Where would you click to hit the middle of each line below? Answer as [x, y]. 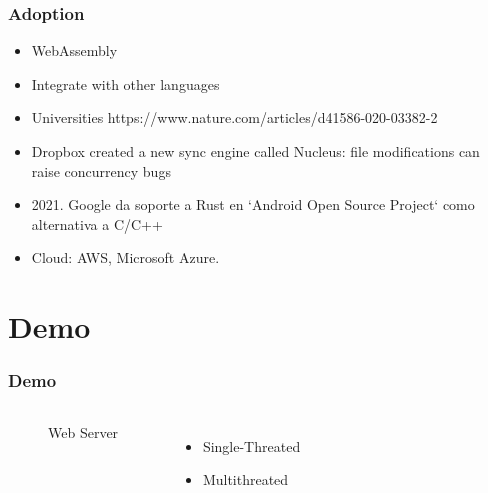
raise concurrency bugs [101, 170]
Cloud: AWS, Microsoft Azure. [125, 257]
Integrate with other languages [125, 83]
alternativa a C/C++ [97, 223]
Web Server [83, 431]
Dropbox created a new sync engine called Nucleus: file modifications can [255, 151]
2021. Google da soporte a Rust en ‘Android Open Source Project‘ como [253, 204]
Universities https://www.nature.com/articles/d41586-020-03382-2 [234, 117]
